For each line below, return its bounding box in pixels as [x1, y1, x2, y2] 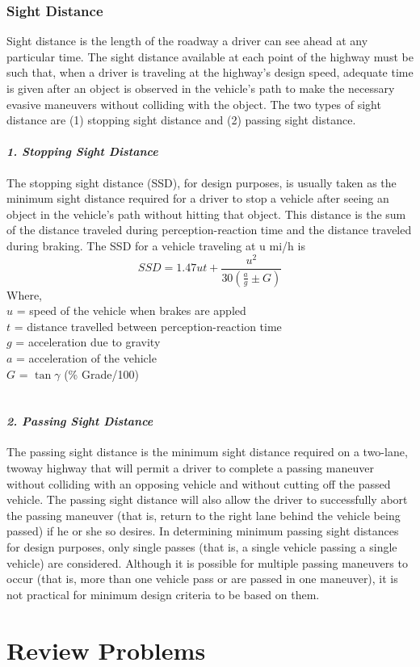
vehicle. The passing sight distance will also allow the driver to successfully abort [6, 491, 408, 508]
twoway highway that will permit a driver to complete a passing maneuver [6, 459, 374, 476]
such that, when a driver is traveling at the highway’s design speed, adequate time [6, 64, 414, 81]
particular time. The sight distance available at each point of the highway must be [6, 48, 414, 65]
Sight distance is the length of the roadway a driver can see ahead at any [6, 32, 368, 49]
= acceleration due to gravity [15, 333, 161, 350]
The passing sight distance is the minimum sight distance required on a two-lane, [6, 443, 408, 460]
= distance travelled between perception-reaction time [14, 317, 282, 334]
